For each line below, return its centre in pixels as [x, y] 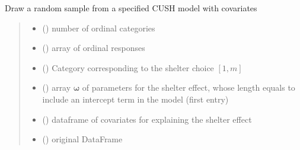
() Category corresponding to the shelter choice [128, 67]
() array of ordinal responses [94, 48]
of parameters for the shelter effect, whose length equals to [189, 87]
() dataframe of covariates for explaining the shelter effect [147, 119]
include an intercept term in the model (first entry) [135, 99]
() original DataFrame [82, 139]
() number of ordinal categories [99, 28]
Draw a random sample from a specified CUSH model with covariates [131, 8]
